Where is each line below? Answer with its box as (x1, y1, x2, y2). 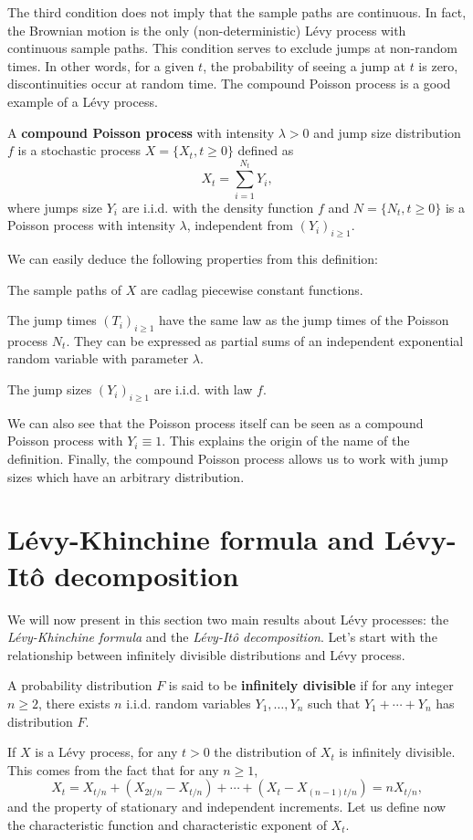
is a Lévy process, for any (35, 742, 178, 761)
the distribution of (214, 742, 317, 761)
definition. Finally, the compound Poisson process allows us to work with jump (7, 449, 448, 468)
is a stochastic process (17, 141, 142, 160)
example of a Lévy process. (7, 91, 158, 110)
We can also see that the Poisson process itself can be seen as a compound (7, 413, 424, 432)
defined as (237, 141, 294, 160)
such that (307, 693, 361, 712)
